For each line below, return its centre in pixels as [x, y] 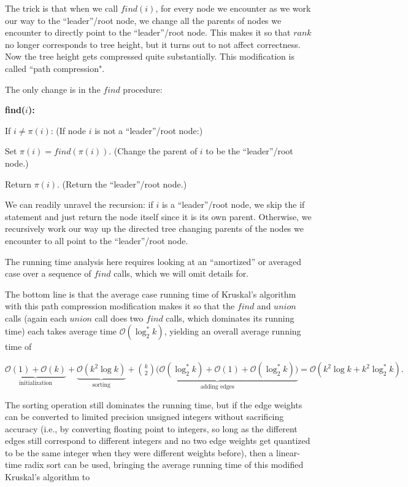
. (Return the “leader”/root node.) [122, 184]
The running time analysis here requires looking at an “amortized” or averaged [153, 261]
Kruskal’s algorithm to [48, 477]
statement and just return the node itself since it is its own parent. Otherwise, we [158, 216]
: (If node [68, 130]
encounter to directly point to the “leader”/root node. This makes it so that [148, 32]
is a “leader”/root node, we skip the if [233, 204]
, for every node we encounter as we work [233, 8]
